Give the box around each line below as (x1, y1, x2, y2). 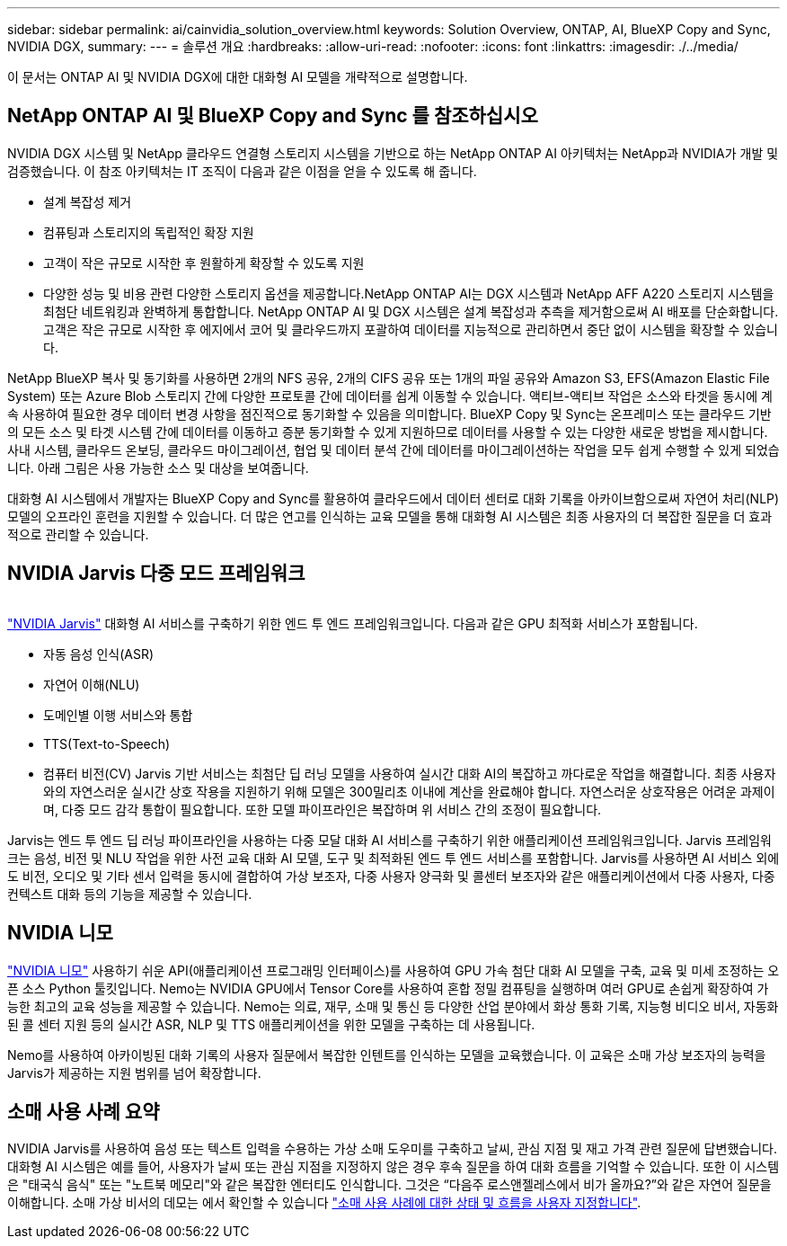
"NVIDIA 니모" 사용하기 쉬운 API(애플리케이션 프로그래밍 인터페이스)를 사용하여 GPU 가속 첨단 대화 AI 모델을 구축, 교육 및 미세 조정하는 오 (7, 962, 780, 978)
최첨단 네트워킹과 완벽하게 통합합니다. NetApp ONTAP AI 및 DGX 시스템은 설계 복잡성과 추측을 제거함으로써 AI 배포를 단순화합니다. (43, 303, 779, 319)
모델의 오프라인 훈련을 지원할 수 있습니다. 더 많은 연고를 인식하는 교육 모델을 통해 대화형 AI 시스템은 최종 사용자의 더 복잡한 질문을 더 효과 (7, 508, 773, 524)
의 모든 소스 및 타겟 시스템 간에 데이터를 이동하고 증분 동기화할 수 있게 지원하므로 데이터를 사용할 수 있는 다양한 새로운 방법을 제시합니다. (7, 423, 768, 440)
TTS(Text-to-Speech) (43, 735, 171, 752)
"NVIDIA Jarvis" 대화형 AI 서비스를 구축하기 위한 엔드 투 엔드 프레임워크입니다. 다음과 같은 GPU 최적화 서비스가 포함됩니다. (7, 615, 698, 631)
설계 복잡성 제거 (43, 193, 132, 209)
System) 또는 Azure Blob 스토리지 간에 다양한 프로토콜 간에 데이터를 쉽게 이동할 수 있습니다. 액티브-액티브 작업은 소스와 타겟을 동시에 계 (7, 387, 773, 404)
